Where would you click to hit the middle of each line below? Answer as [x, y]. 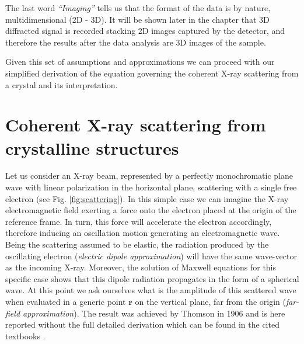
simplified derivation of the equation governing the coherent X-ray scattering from [152, 73]
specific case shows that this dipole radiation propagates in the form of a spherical [152, 278]
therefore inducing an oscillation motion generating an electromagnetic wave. [143, 233]
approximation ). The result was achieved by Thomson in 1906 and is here [154, 313]
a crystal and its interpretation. [62, 84]
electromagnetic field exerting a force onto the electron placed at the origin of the [151, 210]
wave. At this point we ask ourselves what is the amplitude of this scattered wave [151, 290]
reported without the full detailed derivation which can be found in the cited [142, 324]
